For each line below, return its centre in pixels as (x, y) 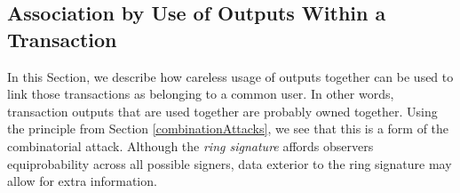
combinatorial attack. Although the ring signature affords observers (190, 145)
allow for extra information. (82, 181)
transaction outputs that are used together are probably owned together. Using (222, 111)
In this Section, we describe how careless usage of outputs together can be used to (230, 76)
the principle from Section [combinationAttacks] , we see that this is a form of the (228, 129)
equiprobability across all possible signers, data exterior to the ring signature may (230, 163)
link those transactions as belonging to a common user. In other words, (201, 94)
